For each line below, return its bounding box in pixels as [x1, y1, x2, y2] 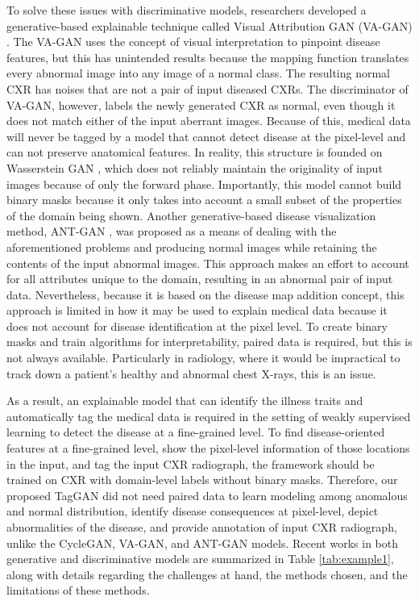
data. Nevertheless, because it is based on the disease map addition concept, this [6, 286, 404, 303]
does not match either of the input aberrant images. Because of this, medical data [6, 112, 411, 129]
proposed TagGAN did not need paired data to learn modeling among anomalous [6, 486, 408, 503]
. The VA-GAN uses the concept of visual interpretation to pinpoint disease [6, 33, 380, 50]
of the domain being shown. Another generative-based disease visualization [6, 207, 376, 223]
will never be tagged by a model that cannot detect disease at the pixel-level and [6, 127, 406, 144]
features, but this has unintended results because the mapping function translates [6, 48, 409, 65]
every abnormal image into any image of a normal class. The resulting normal [6, 65, 391, 81]
